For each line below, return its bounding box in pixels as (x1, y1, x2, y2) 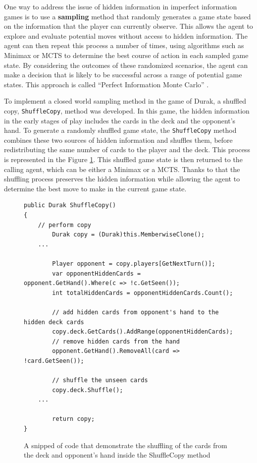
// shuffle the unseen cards (52, 377, 148, 384)
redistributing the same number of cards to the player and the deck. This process (4, 144, 250, 155)
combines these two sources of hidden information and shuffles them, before (4, 134, 233, 145)
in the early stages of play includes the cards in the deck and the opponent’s (4, 115, 236, 125)
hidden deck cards (24, 318, 84, 326)
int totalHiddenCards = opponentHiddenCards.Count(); (52, 289, 233, 296)
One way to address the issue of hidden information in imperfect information (4, 1, 237, 11)
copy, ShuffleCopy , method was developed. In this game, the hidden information (4, 105, 250, 116)
